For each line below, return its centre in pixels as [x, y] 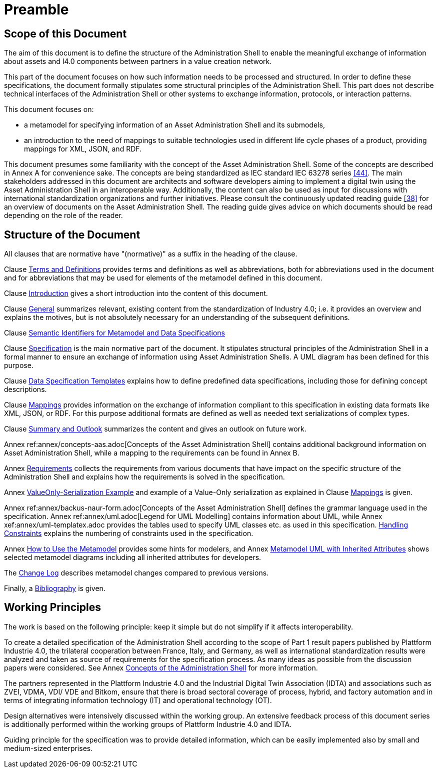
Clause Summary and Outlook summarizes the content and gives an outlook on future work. [155, 429]
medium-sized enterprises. [48, 748]
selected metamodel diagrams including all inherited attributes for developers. [133, 557]
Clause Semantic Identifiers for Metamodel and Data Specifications [114, 333]
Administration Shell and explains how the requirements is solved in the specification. [144, 477]
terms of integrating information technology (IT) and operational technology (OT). [138, 700]
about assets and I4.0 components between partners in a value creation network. [138, 61]
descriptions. [25, 389]
